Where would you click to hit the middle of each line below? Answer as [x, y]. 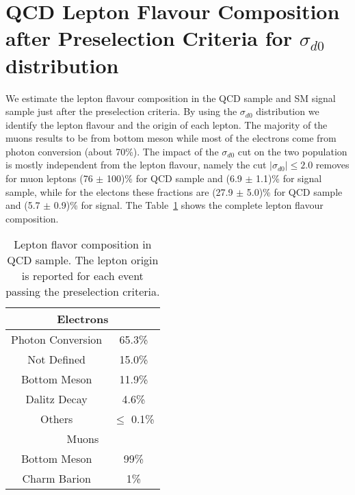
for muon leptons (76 [49, 178]
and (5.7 [23, 205]
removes [332, 165]
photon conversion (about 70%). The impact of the [112, 151]
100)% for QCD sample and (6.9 [174, 178]
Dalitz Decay [56, 399]
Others [57, 419]
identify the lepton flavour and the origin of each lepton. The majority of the [167, 124]
